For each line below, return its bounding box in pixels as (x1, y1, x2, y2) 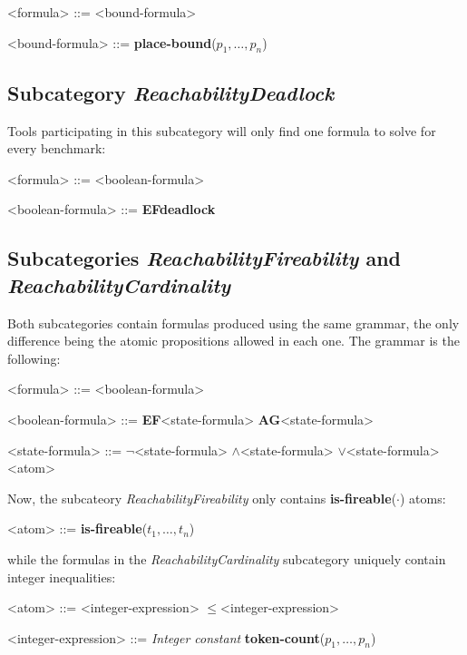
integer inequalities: (7, 567, 116, 586)
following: (7, 348, 61, 367)
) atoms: (400, 488, 446, 507)
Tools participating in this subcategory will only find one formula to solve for (7, 121, 436, 140)
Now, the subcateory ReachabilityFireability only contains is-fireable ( (7, 488, 397, 507)
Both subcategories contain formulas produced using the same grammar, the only (7, 313, 460, 332)
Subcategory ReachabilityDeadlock (7, 78, 335, 106)
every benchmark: (7, 139, 106, 158)
